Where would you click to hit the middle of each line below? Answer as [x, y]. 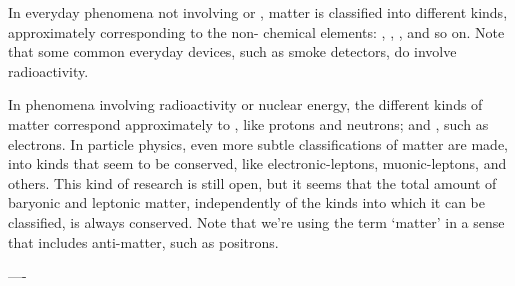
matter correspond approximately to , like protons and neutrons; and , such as [248, 123]
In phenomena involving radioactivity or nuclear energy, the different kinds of [245, 104]
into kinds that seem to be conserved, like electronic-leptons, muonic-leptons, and [257, 163]
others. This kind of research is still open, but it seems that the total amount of [252, 182]
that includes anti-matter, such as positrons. [143, 241]
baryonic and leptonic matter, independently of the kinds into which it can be [246, 202]
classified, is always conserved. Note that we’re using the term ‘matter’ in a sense [256, 221]
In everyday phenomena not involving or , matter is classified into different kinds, [258, 12]
